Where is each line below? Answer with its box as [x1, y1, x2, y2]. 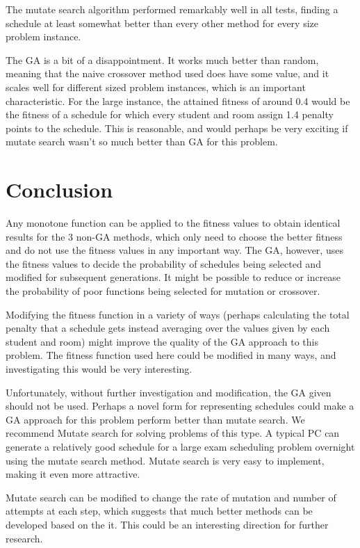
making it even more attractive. [6, 467, 140, 481]
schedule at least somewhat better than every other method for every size [6, 15, 319, 30]
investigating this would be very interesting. [6, 362, 193, 376]
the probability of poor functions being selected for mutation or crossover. [6, 284, 320, 298]
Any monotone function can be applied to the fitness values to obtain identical [6, 216, 341, 230]
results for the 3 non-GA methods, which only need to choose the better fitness [6, 229, 343, 243]
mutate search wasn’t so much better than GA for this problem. [6, 134, 278, 149]
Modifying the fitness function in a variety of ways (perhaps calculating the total [6, 307, 350, 321]
